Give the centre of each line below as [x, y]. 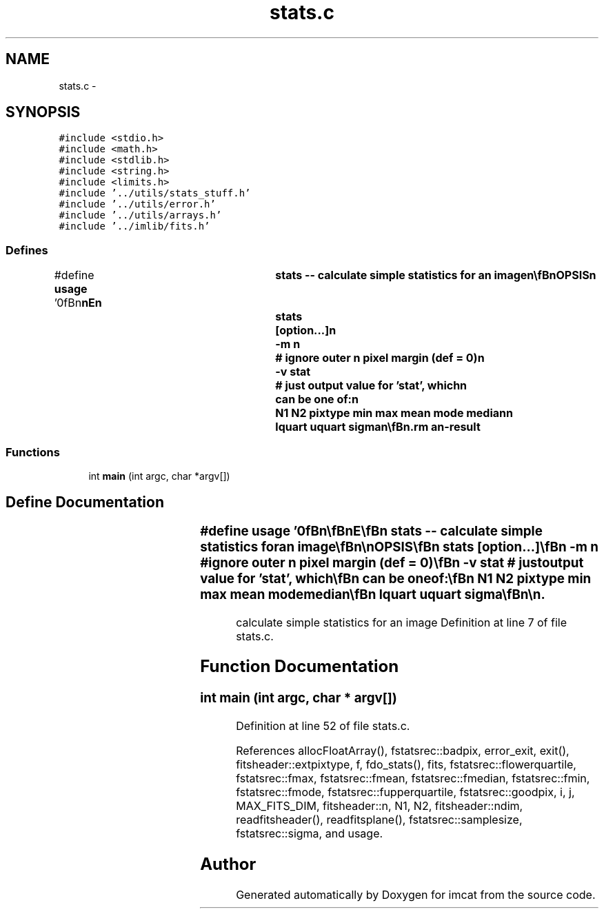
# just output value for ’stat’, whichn [371, 386]
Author [228, 864]
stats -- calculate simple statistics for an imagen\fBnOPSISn [436, 275]
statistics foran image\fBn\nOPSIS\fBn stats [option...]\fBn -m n [399, 547]
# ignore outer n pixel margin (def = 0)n [380, 358]
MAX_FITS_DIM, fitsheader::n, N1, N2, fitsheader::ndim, [380, 806]
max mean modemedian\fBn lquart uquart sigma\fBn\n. [373, 594]
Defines [27, 250]
